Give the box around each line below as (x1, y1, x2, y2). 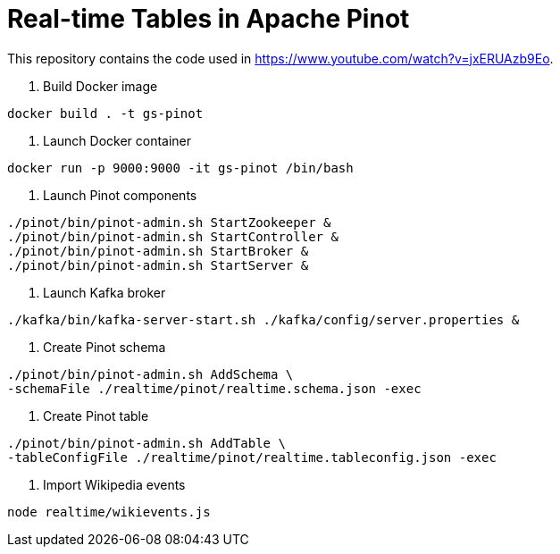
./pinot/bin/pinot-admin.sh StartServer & (7, 257, 309, 273)
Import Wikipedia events (43, 476, 186, 492)
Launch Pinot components (43, 187, 197, 203)
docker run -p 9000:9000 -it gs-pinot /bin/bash (7, 160, 354, 175)
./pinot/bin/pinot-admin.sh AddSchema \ (7, 366, 294, 382)
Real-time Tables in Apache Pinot (7, 4, 410, 34)
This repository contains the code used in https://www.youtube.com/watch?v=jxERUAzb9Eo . (7, 50, 554, 66)
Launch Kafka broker (43, 284, 166, 300)
